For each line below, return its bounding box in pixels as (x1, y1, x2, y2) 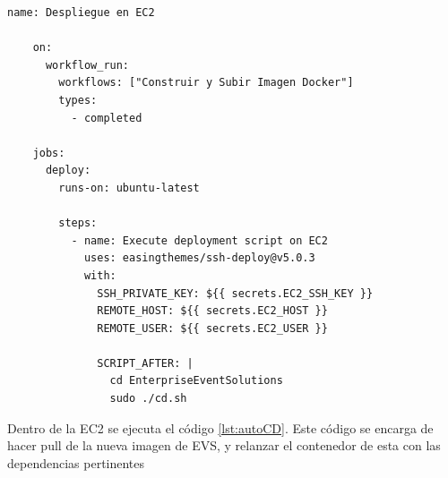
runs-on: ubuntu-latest (58, 181, 200, 194)
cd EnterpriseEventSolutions (109, 374, 283, 388)
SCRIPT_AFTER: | (97, 356, 194, 370)
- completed (71, 111, 142, 124)
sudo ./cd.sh (109, 392, 187, 405)
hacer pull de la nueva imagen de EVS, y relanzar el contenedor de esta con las (7, 436, 441, 455)
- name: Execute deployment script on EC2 (71, 234, 328, 247)
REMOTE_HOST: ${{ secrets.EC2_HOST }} (97, 304, 328, 318)
